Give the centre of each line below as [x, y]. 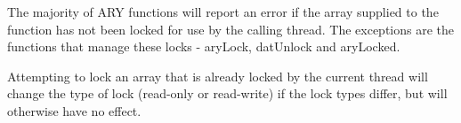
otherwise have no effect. [74, 110]
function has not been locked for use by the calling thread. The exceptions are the [231, 29]
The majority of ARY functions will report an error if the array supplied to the [223, 12]
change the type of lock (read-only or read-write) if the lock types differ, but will [227, 93]
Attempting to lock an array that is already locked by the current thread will [218, 76]
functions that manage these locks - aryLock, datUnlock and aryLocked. [204, 46]
